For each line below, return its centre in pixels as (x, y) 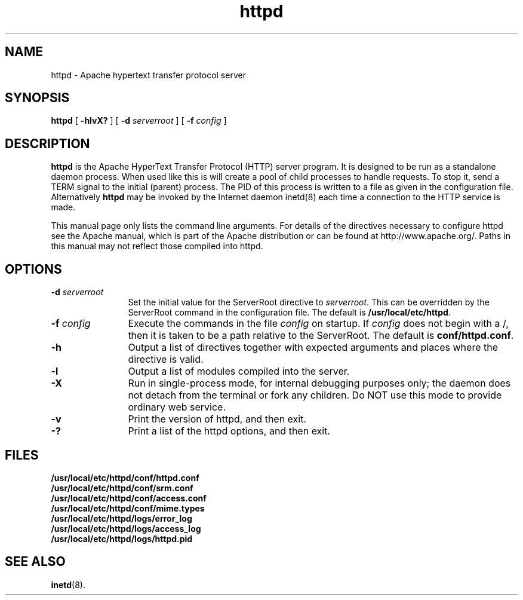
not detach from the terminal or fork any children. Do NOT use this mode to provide (315, 395)
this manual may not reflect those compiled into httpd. (157, 246)
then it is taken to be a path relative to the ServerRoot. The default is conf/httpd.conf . (321, 336)
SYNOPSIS (37, 98)
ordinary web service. (177, 407)
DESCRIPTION (47, 143)
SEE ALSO (35, 562)
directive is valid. (166, 359)
